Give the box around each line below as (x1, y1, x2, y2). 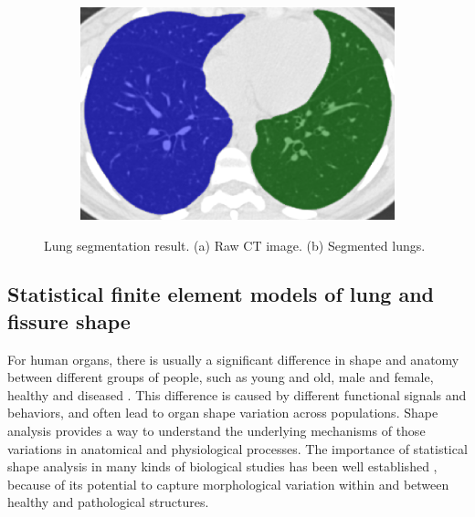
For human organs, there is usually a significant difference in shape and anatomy (7, 349, 459, 368)
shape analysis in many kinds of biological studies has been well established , (7, 457, 438, 476)
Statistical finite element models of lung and (7, 280, 435, 308)
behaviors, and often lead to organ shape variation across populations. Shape (7, 403, 438, 422)
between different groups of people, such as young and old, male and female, (7, 367, 434, 387)
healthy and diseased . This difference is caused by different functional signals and (7, 385, 467, 404)
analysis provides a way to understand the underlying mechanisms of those (7, 421, 426, 440)
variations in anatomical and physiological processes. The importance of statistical (7, 439, 468, 458)
